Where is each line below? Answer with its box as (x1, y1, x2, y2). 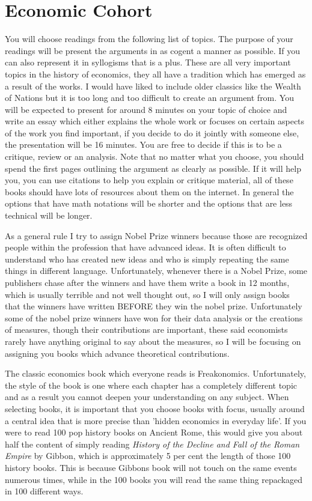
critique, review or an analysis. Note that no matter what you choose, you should (5, 150, 304, 163)
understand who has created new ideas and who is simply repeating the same (5, 252, 289, 265)
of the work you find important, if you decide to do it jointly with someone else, (5, 126, 299, 139)
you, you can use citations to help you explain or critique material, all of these (5, 174, 293, 186)
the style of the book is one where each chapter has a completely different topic (5, 378, 298, 391)
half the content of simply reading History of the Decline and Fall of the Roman (5, 437, 300, 450)
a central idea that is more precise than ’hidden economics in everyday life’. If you (5, 414, 307, 427)
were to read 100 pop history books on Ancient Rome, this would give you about (5, 426, 303, 439)
